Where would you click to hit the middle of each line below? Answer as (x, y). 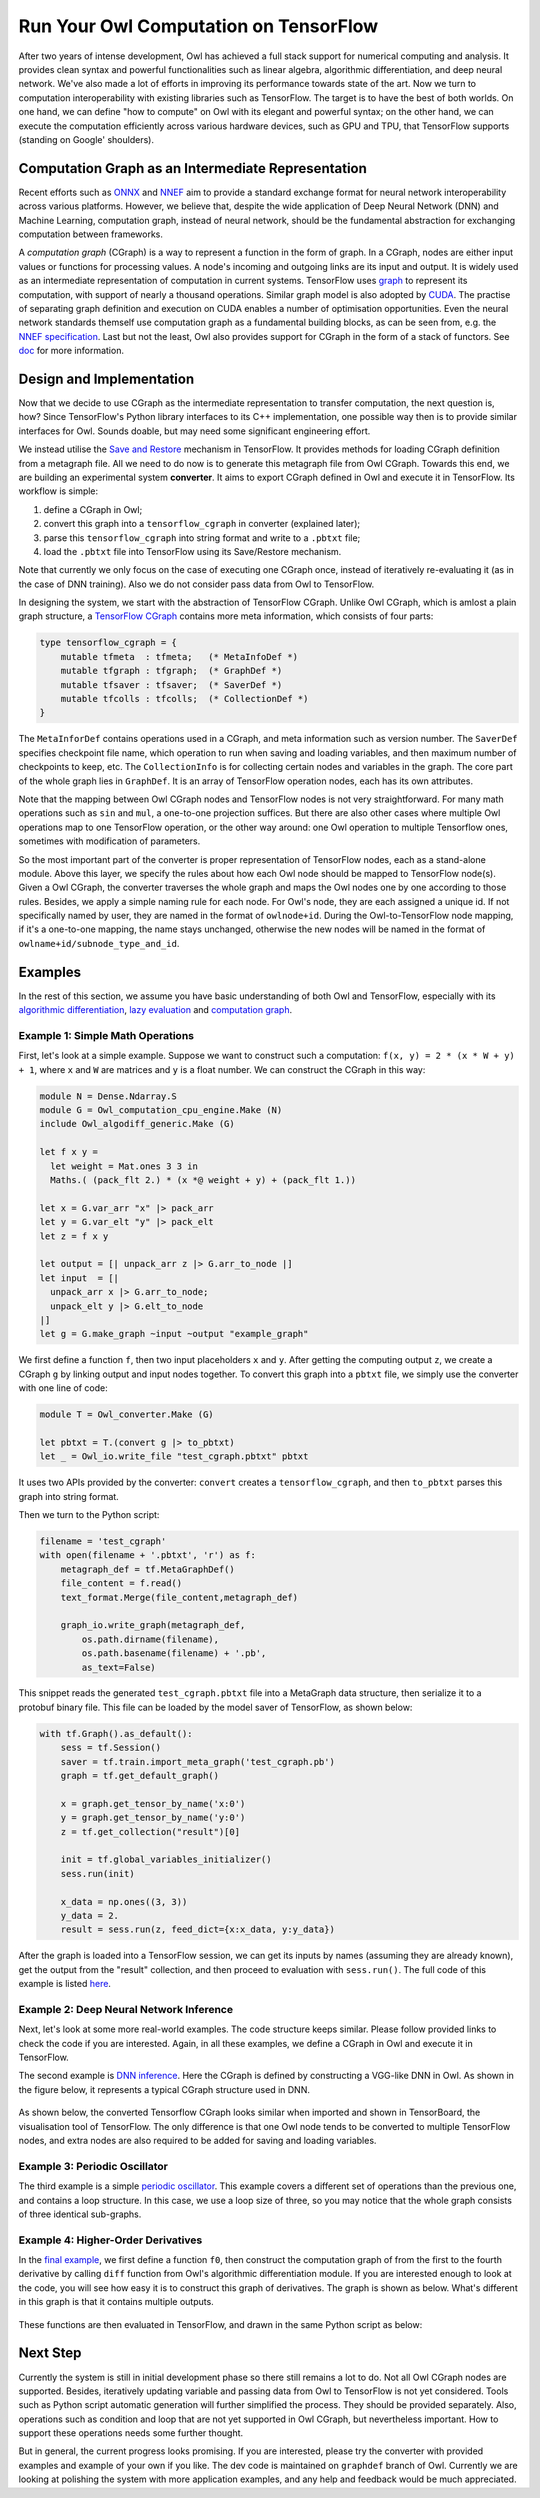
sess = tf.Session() (111, 1748)
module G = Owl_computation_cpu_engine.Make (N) (161, 1110)
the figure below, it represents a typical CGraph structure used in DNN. (164, 2089)
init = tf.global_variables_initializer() (166, 1859)
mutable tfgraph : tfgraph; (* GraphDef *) (171, 671)
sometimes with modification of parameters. (109, 841)
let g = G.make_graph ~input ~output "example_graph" (174, 1334)
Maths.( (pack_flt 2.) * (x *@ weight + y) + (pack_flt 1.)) (203, 1180)
